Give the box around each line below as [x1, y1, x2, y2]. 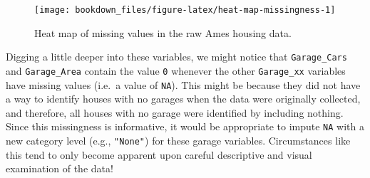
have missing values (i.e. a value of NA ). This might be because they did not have [6, 77, 361, 92]
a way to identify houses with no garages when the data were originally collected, [6, 91, 361, 106]
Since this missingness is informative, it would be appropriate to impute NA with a [6, 119, 364, 134]
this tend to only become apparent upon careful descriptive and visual [6, 147, 312, 162]
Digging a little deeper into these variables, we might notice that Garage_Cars [6, 49, 347, 64]
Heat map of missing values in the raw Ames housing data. [34, 25, 292, 40]
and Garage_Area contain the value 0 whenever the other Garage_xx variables [6, 63, 346, 78]
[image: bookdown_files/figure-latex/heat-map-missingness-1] [34, 5, 336, 15]
